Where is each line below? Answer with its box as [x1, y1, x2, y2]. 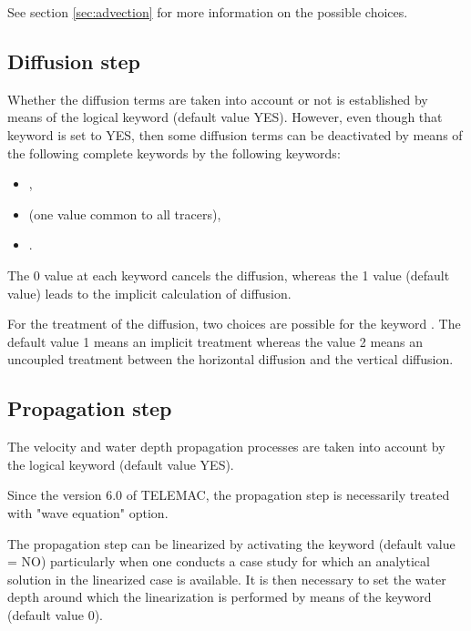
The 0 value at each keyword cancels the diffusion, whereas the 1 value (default [7, 265, 450, 284]
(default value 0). [7, 605, 104, 624]
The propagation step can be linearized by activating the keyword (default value [7, 534, 456, 553]
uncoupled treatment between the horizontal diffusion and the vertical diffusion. [7, 350, 454, 369]
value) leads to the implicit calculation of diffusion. [7, 283, 292, 302]
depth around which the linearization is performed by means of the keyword [7, 587, 432, 606]
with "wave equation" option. [7, 503, 169, 522]
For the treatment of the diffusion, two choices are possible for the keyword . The [7, 314, 461, 333]
